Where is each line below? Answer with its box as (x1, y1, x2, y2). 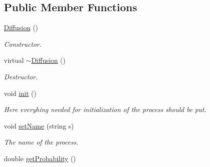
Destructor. (4, 71, 38, 81)
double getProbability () (4, 153, 76, 163)
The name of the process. (4, 137, 78, 147)
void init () (4, 88, 36, 98)
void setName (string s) (4, 120, 74, 130)
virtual (4, 55, 24, 65)
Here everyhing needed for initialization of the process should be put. (4, 104, 207, 114)
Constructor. (4, 38, 42, 49)
